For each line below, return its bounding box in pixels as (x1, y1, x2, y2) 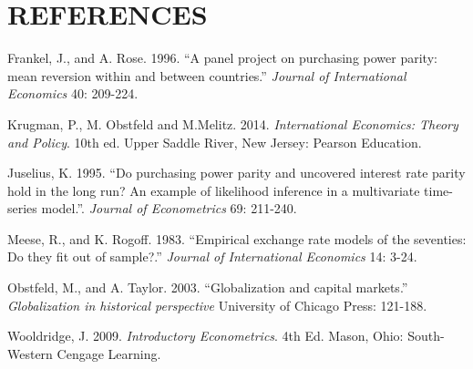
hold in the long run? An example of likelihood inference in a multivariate (7, 180, 420, 200)
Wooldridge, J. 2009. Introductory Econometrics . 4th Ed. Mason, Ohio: (7, 326, 404, 345)
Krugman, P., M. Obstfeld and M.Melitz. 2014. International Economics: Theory (7, 114, 458, 133)
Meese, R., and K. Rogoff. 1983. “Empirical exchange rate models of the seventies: (7, 229, 467, 248)
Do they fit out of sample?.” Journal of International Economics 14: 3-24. (7, 247, 417, 266)
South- (407, 326, 445, 345)
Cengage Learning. (57, 343, 161, 363)
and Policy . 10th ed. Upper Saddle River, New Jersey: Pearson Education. (7, 132, 422, 151)
